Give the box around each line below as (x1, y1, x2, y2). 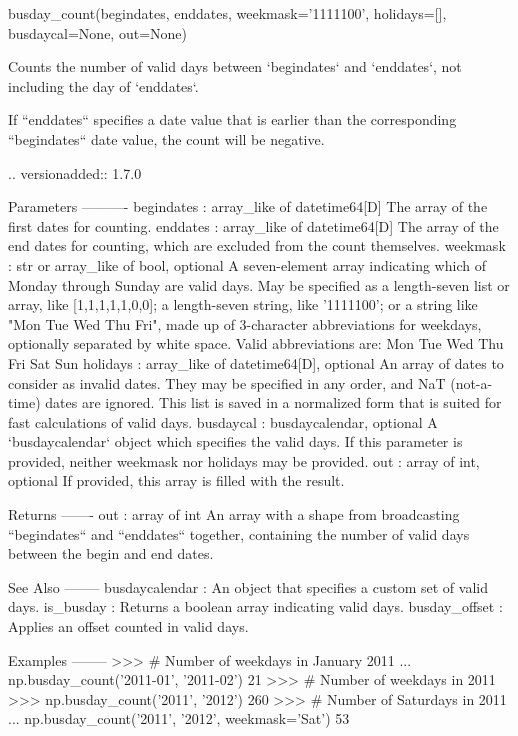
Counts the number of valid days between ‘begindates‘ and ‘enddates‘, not (8, 56, 462, 77)
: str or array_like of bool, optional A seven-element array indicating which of (8, 254, 486, 275)
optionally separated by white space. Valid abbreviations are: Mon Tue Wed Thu (8, 333, 504, 354)
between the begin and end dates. (8, 543, 214, 564)
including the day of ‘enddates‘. (8, 75, 199, 96)
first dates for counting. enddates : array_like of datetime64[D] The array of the (8, 215, 499, 236)
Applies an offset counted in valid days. (8, 616, 249, 637)
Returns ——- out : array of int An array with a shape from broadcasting (8, 504, 460, 525)
